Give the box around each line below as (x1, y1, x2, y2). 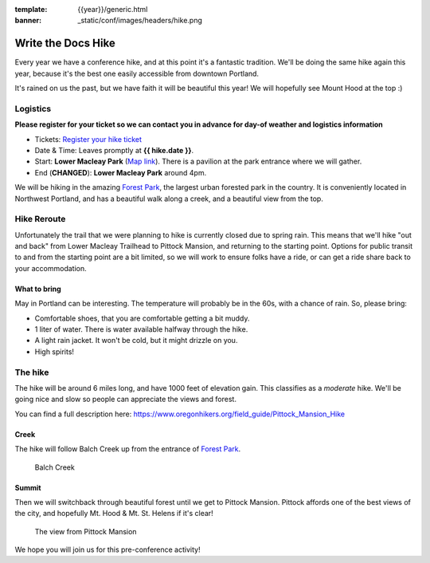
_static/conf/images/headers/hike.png (77, 16, 203, 26)
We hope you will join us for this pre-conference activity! (14, 545, 201, 554)
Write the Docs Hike (14, 37, 115, 50)
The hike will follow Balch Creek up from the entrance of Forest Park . (14, 444, 241, 454)
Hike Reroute (14, 214, 66, 225)
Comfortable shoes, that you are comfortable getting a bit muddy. (34, 313, 250, 323)
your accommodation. (14, 263, 87, 273)
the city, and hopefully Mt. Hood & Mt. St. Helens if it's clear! (14, 509, 214, 518)
